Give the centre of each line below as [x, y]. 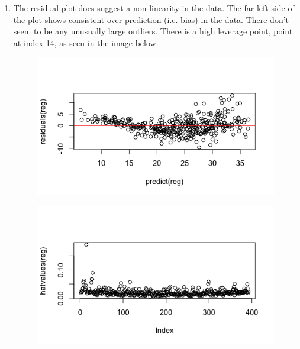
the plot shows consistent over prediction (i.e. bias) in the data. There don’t [151, 19]
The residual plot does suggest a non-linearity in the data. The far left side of [154, 8]
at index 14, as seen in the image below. [86, 42]
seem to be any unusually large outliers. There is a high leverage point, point [153, 31]
